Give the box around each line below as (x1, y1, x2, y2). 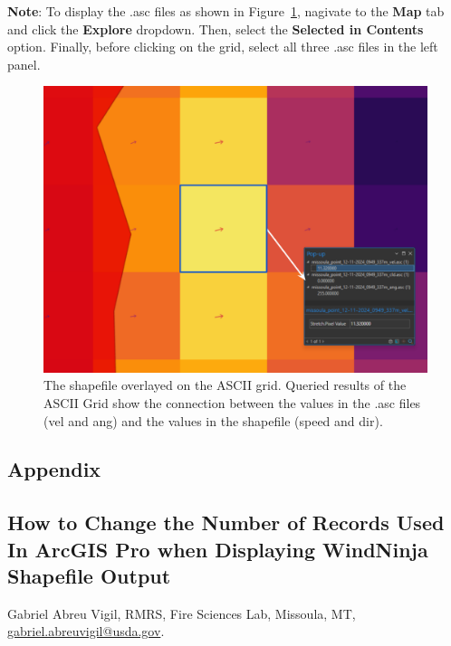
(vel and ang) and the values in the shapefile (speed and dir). (43, 411, 383, 430)
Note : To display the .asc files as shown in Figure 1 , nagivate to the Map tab (7, 2, 445, 20)
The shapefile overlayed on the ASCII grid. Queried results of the (43, 375, 407, 394)
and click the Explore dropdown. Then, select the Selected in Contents (7, 19, 424, 38)
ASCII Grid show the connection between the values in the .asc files (43, 393, 421, 412)
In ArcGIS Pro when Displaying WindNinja (7, 535, 428, 563)
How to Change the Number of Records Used (7, 508, 445, 537)
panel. (7, 54, 41, 73)
